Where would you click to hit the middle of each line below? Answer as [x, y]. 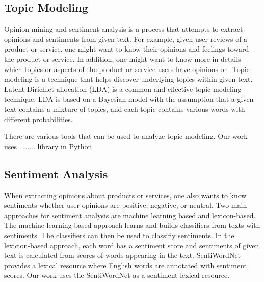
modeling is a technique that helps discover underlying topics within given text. [128, 79]
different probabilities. [38, 119]
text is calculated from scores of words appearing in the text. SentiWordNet [123, 255]
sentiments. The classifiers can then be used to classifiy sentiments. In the [119, 235]
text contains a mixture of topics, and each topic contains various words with [125, 109]
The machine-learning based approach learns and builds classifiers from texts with [132, 225]
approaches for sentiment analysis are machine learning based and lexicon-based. [130, 215]
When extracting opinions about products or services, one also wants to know [125, 195]
